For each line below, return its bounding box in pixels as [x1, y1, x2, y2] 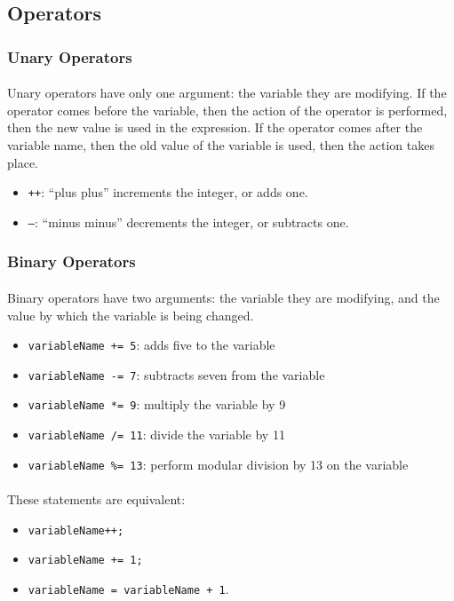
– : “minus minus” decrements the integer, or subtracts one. [28, 212, 349, 231]
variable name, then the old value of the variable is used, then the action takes [7, 136, 434, 154]
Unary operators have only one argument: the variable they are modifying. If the [7, 83, 447, 102]
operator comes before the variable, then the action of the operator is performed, [7, 100, 448, 119]
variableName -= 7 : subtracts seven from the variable [28, 365, 325, 384]
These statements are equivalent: [7, 490, 186, 508]
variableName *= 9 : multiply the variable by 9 [28, 395, 286, 414]
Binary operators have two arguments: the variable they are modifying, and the [7, 288, 440, 306]
